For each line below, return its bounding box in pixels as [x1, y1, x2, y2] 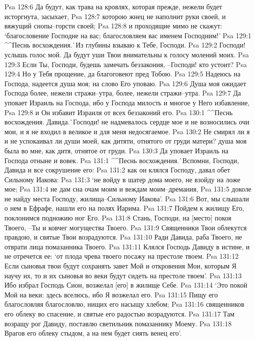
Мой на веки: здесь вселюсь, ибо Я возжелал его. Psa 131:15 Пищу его [4, 289, 218, 299]
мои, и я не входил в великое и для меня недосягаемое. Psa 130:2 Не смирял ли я [4, 126, 250, 136]
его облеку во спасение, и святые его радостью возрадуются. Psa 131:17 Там [4, 309, 235, 318]
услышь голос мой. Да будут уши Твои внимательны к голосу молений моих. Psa [4, 49, 249, 59]
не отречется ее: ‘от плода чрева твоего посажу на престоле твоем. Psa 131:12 [4, 251, 239, 261]
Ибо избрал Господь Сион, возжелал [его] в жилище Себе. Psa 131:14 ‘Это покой [4, 280, 248, 290]
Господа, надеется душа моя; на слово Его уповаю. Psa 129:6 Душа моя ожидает [4, 78, 246, 88]
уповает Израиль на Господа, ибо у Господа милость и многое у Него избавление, [4, 97, 250, 107]
